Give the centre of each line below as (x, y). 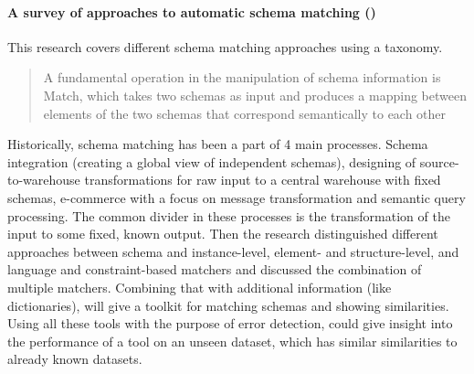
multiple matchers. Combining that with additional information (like (200, 287)
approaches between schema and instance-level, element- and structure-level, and (233, 251)
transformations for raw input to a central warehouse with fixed (263, 180)
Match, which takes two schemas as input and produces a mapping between (255, 95)
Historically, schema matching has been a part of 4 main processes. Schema (218, 144)
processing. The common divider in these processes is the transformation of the (229, 215)
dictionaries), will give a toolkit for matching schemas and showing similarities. (228, 305)
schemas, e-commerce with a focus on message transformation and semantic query (237, 197)
